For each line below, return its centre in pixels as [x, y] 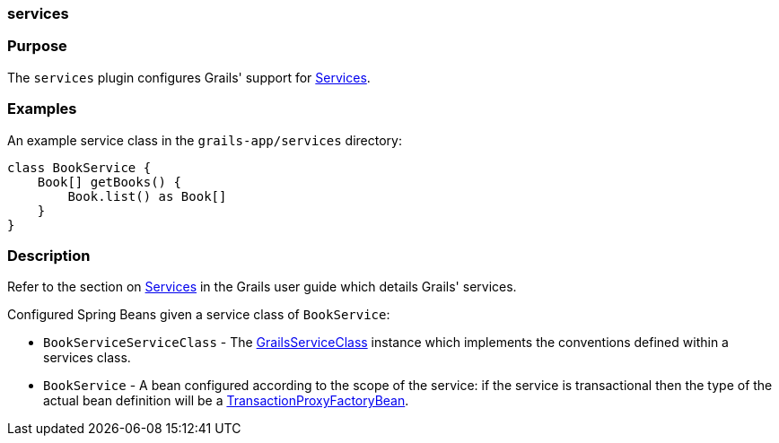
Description [49, 255]
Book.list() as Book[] [147, 196]
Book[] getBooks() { [109, 182]
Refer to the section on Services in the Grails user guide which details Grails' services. [262, 287]
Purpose [37, 46]
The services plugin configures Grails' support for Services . [189, 77]
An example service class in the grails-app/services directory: [205, 140]
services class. [87, 358]
